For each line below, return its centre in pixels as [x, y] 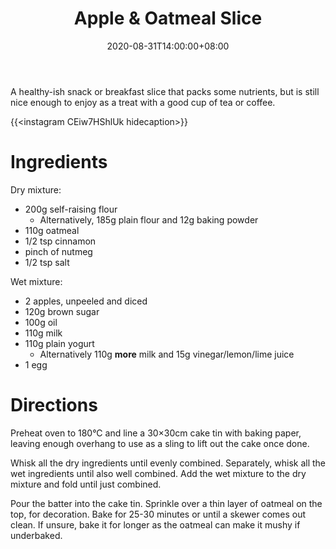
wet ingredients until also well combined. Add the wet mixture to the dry [158, 473]
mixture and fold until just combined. [86, 484]
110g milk [43, 333]
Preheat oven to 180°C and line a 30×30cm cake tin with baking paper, [156, 433]
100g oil [41, 322]
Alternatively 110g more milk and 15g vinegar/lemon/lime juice [167, 354]
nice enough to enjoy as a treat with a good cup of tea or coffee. [143, 102]
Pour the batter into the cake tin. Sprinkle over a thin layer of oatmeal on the [166, 503]
